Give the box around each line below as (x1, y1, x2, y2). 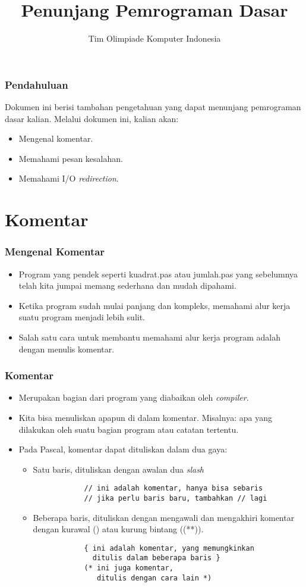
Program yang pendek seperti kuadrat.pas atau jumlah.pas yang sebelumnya (18, 267, 298, 280)
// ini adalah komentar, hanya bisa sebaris (84, 484, 263, 493)
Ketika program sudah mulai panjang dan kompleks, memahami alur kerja (18, 299, 291, 311)
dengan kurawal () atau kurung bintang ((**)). (33, 523, 204, 535)
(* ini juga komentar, (84, 564, 173, 573)
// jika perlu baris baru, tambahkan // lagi (84, 494, 267, 502)
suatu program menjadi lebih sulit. (18, 311, 146, 323)
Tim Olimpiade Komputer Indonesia (88, 32, 221, 45)
